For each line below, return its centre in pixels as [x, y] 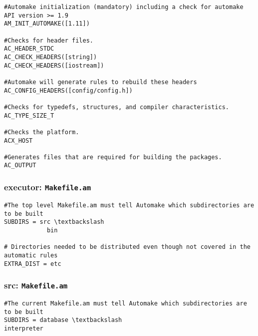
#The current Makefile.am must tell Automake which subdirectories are [126, 303]
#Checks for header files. [49, 40]
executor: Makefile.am [48, 187]
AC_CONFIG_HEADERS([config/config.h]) [68, 90]
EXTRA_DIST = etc [33, 264]
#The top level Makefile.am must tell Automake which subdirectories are [129, 205]
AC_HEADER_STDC [29, 49]
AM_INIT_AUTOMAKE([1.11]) [47, 24]
